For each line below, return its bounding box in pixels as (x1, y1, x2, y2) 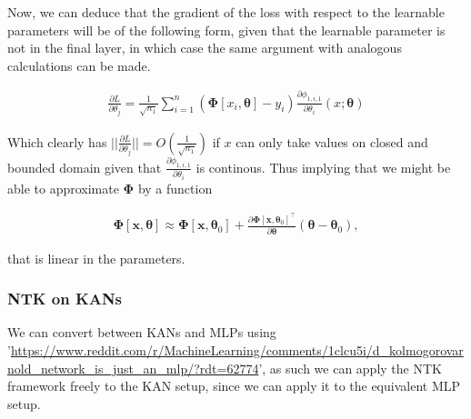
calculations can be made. (7, 55, 151, 75)
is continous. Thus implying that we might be (195, 157, 451, 176)
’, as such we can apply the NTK (258, 358, 442, 377)
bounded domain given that (7, 157, 162, 176)
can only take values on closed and (235, 132, 428, 151)
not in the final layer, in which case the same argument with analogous (7, 38, 402, 57)
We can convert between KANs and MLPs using (7, 323, 276, 342)
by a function (137, 178, 213, 197)
